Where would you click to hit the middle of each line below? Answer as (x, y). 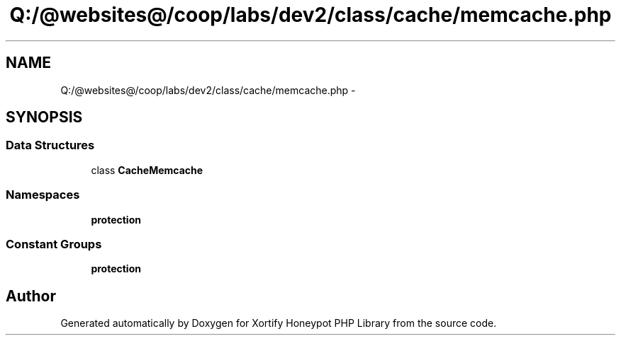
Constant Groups (54, 244)
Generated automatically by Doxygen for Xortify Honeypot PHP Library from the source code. (279, 323)
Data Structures (50, 145)
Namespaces (43, 195)
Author (31, 296)
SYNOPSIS (44, 117)
